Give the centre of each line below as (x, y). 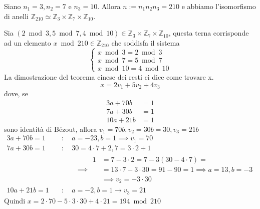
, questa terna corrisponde (209, 33)
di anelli (17, 16)
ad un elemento (28, 42)
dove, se (16, 93)
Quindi (15, 200)
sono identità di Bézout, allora (51, 129)
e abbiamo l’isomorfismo (219, 6)
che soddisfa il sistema (146, 42)
